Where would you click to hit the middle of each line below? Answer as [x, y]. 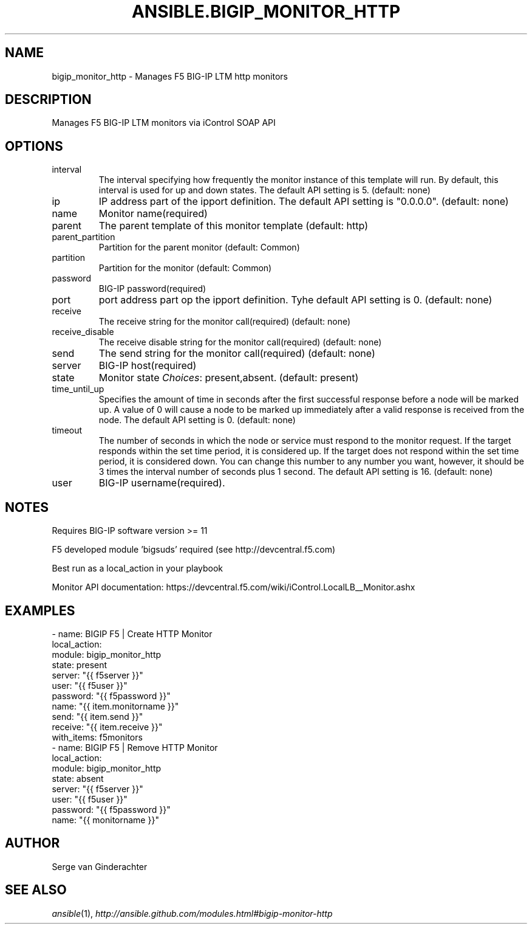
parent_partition [84, 237]
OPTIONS [34, 146]
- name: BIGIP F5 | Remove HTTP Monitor [135, 747]
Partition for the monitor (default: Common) [185, 268]
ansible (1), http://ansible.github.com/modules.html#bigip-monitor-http [192, 913]
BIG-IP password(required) [152, 289]
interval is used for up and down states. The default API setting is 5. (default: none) [264, 190]
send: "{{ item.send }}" [97, 716]
